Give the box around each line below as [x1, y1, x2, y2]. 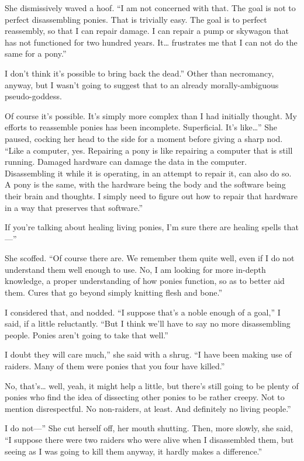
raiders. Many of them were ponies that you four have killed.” [5, 360, 225, 372]
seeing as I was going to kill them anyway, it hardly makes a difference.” [5, 445, 262, 457]
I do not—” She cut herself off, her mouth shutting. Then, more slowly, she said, [5, 422, 293, 434]
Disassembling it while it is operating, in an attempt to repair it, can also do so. [5, 167, 292, 179]
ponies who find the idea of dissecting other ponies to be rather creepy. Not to [5, 391, 285, 403]
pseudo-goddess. [5, 90, 62, 102]
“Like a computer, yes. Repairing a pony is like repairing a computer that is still [5, 144, 293, 156]
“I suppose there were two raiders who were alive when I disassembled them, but [5, 434, 294, 445]
